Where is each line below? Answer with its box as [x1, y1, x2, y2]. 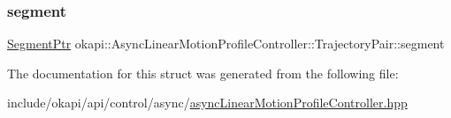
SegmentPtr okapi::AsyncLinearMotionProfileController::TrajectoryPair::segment [7, 34, 445, 53]
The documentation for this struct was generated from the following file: [7, 63, 399, 82]
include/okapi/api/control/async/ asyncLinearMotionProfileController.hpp [7, 93, 408, 112]
